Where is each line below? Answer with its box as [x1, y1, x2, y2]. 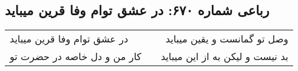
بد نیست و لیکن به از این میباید [160, 49, 288, 64]
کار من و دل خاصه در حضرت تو [10, 49, 141, 64]
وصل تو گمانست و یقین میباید [165, 32, 288, 46]
